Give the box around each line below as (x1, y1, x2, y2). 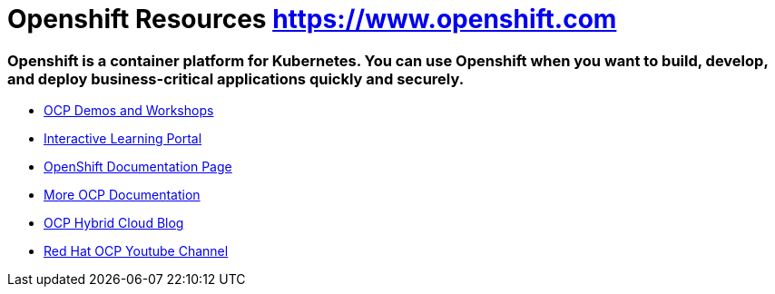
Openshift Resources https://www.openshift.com (7, 4, 617, 34)
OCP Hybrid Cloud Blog (44, 215, 184, 231)
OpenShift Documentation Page (44, 159, 232, 175)
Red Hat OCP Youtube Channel (44, 243, 229, 260)
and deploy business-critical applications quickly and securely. (7, 69, 465, 88)
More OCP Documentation (44, 187, 201, 203)
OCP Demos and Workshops (44, 103, 214, 119)
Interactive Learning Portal (44, 131, 202, 147)
